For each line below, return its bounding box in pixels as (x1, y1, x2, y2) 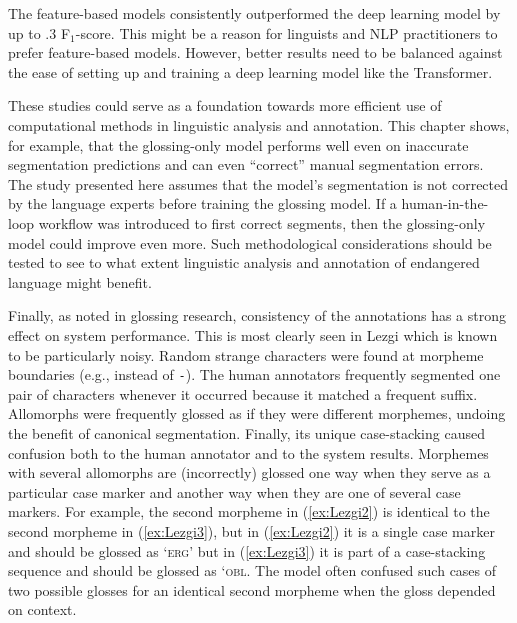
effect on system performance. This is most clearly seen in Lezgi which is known (8, 324, 498, 345)
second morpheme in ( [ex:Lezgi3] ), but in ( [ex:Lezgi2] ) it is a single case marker (8, 520, 495, 541)
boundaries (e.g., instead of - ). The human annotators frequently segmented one (8, 364, 501, 385)
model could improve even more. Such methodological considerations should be (8, 232, 492, 253)
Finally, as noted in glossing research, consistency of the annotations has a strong (8, 305, 507, 326)
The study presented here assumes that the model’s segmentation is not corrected (8, 173, 509, 194)
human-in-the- (401, 193, 489, 214)
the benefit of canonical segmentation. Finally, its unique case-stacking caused (8, 422, 485, 443)
